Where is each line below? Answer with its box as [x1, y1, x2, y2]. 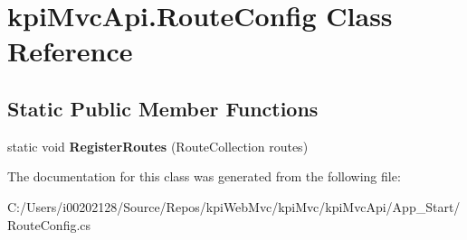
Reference [7, 32, 133, 69]
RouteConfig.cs [7, 215, 91, 234]
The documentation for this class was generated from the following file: [7, 167, 401, 186]
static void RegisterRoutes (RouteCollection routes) [7, 136, 309, 155]
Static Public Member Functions [7, 94, 319, 122]
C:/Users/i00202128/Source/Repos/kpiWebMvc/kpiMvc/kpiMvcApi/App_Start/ [7, 197, 461, 216]
